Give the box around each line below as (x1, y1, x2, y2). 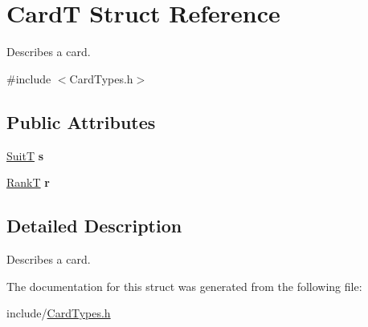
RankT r (6, 174, 50, 191)
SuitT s (6, 147, 44, 163)
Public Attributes (6, 109, 156, 134)
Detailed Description (6, 213, 182, 238)
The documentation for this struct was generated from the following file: (6, 277, 362, 294)
